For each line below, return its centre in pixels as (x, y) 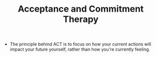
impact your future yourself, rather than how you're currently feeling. (80, 49)
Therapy (81, 19)
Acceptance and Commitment (81, 9)
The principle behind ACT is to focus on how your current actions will (80, 44)
